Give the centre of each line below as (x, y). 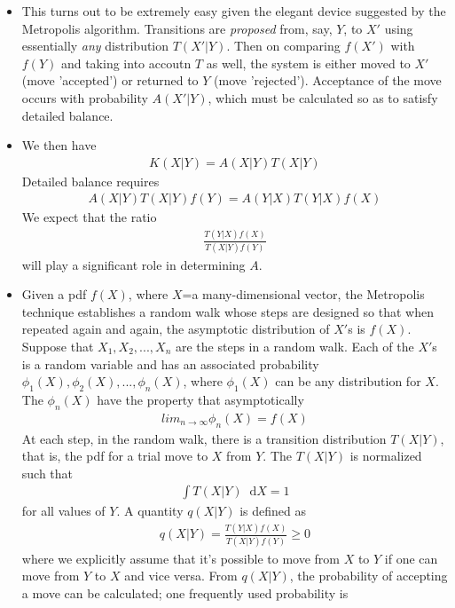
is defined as (273, 511)
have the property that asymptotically (200, 400)
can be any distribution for (348, 381)
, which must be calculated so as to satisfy (323, 97)
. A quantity (150, 511)
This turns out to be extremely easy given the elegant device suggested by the (234, 11)
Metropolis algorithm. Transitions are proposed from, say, (177, 28)
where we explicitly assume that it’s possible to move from (180, 558)
